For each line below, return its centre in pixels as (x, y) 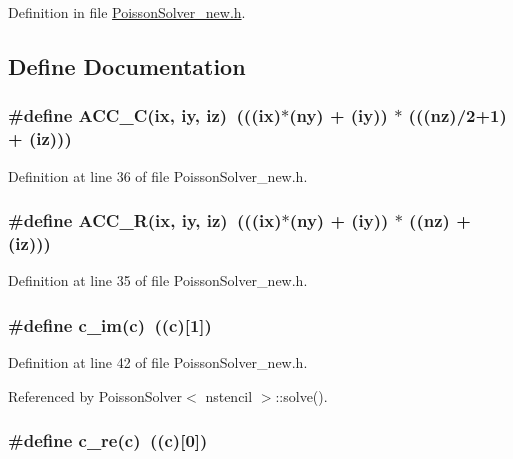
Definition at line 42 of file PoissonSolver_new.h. (158, 362)
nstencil (229, 395)
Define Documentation (127, 65)
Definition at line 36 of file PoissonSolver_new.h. (158, 175)
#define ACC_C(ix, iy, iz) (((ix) (144, 115)
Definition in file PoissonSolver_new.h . (127, 12)
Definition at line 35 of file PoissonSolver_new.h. (158, 280)
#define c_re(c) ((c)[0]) (108, 440)
